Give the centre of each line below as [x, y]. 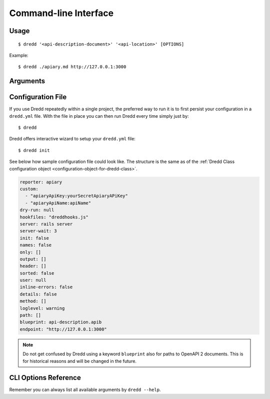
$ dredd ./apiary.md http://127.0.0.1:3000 [72, 67]
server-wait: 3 [38, 231]
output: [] [33, 259]
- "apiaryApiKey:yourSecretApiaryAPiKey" [77, 196]
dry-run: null [37, 210]
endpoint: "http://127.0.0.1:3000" [63, 329]
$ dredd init [34, 150]
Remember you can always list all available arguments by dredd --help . [85, 390]
